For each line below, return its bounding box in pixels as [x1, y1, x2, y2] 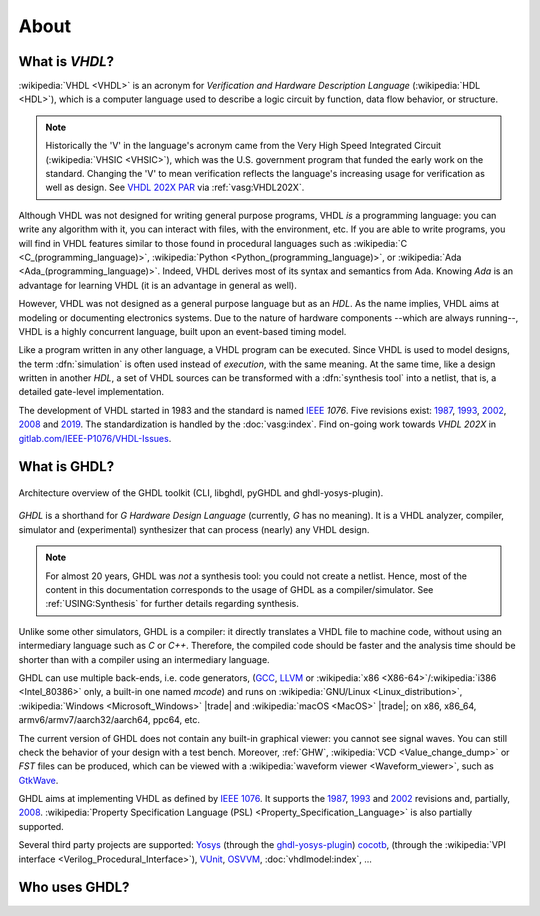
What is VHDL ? [18, 53, 115, 70]
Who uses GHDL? [18, 879, 130, 896]
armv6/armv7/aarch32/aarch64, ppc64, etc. [18, 714, 200, 726]
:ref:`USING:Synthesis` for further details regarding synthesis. [45, 598, 300, 610]
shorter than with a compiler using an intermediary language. [18, 653, 270, 665]
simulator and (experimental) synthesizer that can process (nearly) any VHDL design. [18, 523, 370, 535]
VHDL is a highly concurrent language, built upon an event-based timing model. [18, 325, 347, 337]
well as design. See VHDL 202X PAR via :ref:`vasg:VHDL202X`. [45, 181, 305, 194]
